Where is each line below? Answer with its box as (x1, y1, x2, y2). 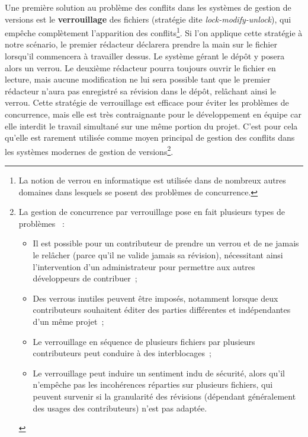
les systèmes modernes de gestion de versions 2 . (5, 143, 174, 157)
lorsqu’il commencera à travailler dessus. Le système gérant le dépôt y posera (5, 50, 285, 62)
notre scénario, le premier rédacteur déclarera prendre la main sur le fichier (5, 38, 277, 50)
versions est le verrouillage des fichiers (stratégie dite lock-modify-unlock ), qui (5, 12, 291, 25)
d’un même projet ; (33, 315, 104, 327)
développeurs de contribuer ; (33, 272, 137, 284)
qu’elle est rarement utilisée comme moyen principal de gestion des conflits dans (5, 131, 295, 144)
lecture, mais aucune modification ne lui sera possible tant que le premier (5, 73, 271, 85)
